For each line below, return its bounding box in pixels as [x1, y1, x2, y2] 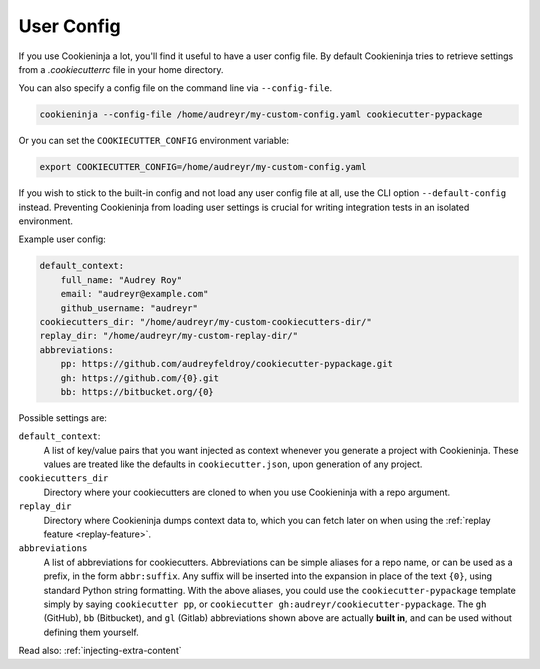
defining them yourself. [43, 626, 139, 638]
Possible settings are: [18, 411, 107, 424]
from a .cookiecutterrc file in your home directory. [18, 63, 224, 75]
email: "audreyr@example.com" [60, 288, 209, 300]
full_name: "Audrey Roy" [60, 274, 183, 285]
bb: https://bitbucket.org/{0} [60, 386, 214, 397]
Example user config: [18, 233, 107, 245]
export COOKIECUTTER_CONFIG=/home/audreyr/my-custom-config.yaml [39, 161, 367, 173]
